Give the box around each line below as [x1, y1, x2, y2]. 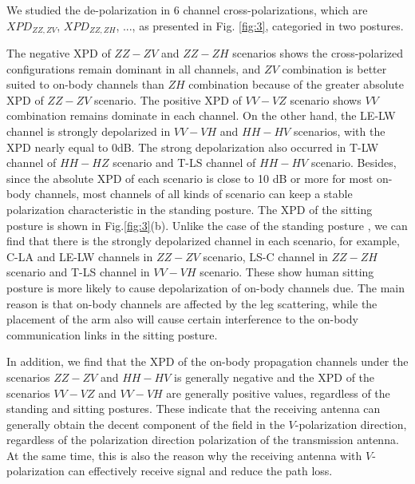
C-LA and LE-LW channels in [6, 248, 153, 264]
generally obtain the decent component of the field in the [6, 415, 285, 432]
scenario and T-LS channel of [113, 154, 256, 171]
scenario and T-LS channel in [6, 264, 150, 280]
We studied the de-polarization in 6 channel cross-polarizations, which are [6, 2, 368, 18]
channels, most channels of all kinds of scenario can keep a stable [34, 185, 353, 202]
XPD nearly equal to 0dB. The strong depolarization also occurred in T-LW [6, 138, 379, 155]
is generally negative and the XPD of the [174, 368, 375, 385]
